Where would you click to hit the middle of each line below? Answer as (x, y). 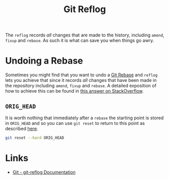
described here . (22, 128)
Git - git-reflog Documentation (44, 172)
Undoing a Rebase (44, 61)
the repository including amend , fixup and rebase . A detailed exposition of (81, 86)
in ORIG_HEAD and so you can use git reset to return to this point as (75, 123)
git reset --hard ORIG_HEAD (35, 138)
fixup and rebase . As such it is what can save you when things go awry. (80, 40)
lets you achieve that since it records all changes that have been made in (81, 80)
